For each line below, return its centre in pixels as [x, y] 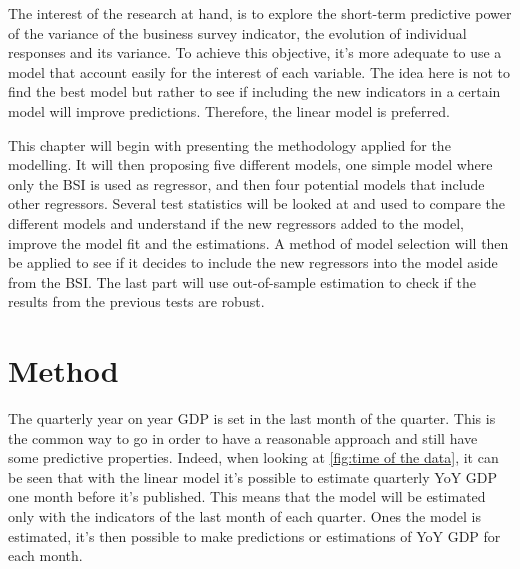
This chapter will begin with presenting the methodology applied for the [229, 144]
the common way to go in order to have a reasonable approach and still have [243, 437]
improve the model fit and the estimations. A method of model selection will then [258, 242]
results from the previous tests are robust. [136, 301]
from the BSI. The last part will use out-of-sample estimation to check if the [242, 281]
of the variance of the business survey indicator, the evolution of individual [237, 32]
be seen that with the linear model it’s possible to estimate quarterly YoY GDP [253, 476]
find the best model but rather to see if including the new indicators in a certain [254, 91]
